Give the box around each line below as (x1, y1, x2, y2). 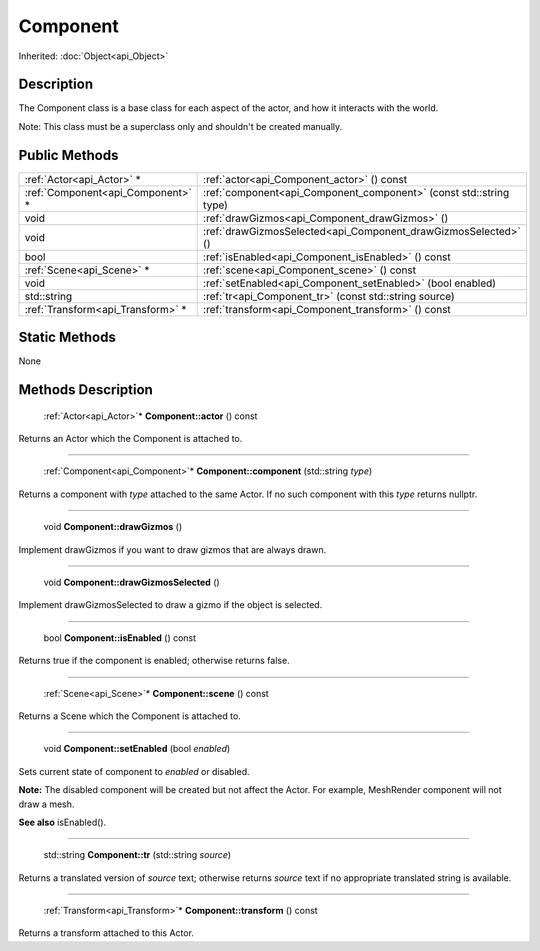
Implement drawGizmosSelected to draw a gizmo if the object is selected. (18, 599, 323, 611)
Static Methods (18, 329, 117, 346)
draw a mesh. (18, 798, 75, 810)
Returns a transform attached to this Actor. (18, 927, 195, 939)
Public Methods (18, 146, 119, 164)
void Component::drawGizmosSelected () (43, 576, 220, 589)
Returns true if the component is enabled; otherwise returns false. (18, 655, 290, 667)
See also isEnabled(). (18, 816, 107, 828)
